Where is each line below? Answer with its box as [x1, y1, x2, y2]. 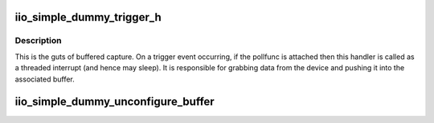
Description [14, 35, 62, 46]
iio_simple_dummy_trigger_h [14, 10, 162, 24]
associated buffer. [14, 74, 76, 84]
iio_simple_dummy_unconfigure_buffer [14, 95, 215, 109]
